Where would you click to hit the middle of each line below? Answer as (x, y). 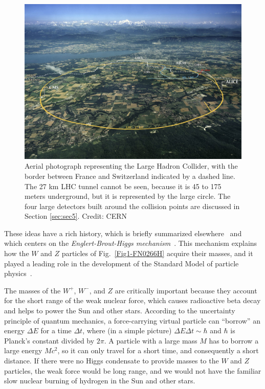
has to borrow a (234, 340)
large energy (23, 350)
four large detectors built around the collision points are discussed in (132, 206)
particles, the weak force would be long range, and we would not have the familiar (133, 370)
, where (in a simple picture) (127, 330)
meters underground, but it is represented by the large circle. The (128, 196)
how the (17, 253)
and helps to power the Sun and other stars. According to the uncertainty (120, 311)
